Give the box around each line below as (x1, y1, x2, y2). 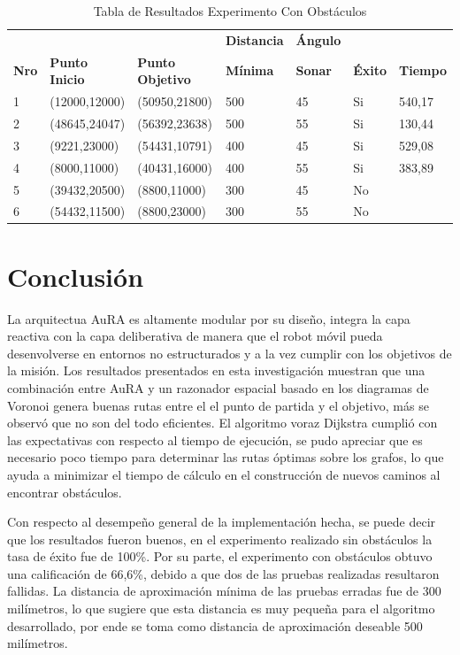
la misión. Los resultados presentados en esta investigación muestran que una (7, 361, 425, 380)
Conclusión (7, 258, 144, 294)
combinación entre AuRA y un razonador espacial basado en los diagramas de (7, 378, 429, 397)
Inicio (50, 70, 85, 89)
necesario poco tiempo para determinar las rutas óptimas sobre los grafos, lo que (7, 448, 444, 466)
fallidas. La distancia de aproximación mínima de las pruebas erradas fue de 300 (7, 582, 441, 600)
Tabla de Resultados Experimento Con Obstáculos (93, 2, 367, 19)
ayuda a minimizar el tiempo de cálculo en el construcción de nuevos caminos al (7, 465, 441, 483)
